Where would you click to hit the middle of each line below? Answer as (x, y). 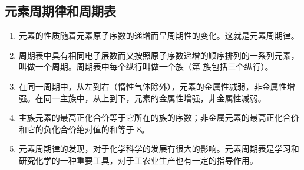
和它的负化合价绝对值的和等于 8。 (84, 129)
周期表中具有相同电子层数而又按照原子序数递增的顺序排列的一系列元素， (159, 55)
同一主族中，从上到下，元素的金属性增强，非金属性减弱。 (155, 98)
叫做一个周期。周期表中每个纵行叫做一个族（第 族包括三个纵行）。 (146, 67)
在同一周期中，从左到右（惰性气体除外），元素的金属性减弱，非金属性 (153, 86)
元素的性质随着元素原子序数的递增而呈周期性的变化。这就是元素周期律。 (159, 35)
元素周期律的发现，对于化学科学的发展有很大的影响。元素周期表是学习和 (159, 149)
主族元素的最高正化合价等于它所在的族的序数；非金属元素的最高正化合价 (159, 118)
